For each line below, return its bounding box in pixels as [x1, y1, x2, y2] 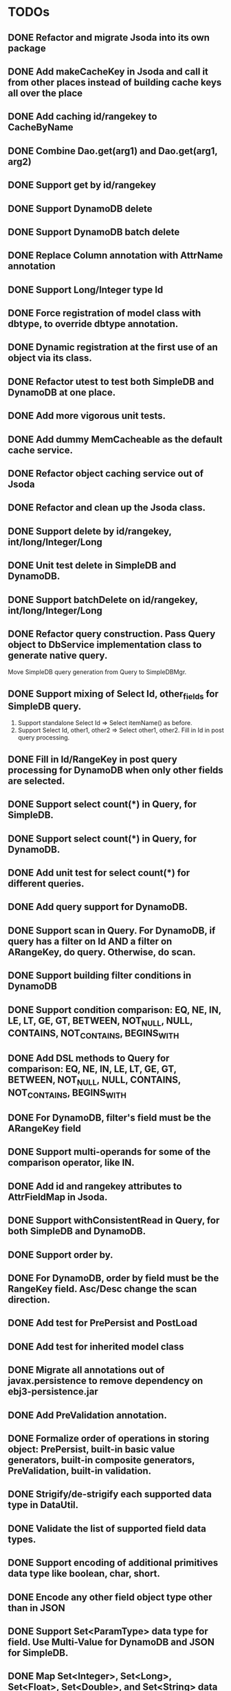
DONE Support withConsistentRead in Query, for [8, 1215, 220, 1227]
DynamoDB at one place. [8, 386, 116, 398]
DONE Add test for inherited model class [8, 1341, 184, 1352]
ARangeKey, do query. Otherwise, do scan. [8, 946, 197, 958]
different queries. [8, 878, 85, 889]
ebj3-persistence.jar [8, 1386, 98, 1398]
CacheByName [8, 121, 74, 133]
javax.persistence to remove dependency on [8, 1375, 203, 1387]
